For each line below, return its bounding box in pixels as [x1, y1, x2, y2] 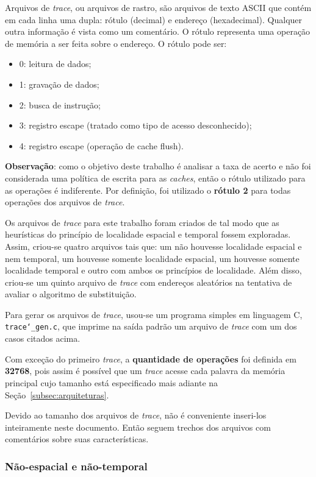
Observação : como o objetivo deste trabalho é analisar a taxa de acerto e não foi [5, 160, 311, 172]
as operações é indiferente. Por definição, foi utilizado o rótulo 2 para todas [5, 183, 291, 196]
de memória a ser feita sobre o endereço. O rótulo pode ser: [5, 37, 227, 49]
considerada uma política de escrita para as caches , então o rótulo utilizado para [5, 171, 306, 184]
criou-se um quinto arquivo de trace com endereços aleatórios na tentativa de [5, 275, 292, 288]
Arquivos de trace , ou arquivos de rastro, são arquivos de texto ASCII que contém [5, 1, 312, 13]
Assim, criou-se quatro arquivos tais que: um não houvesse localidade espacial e [5, 239, 302, 252]
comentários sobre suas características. [5, 433, 149, 445]
